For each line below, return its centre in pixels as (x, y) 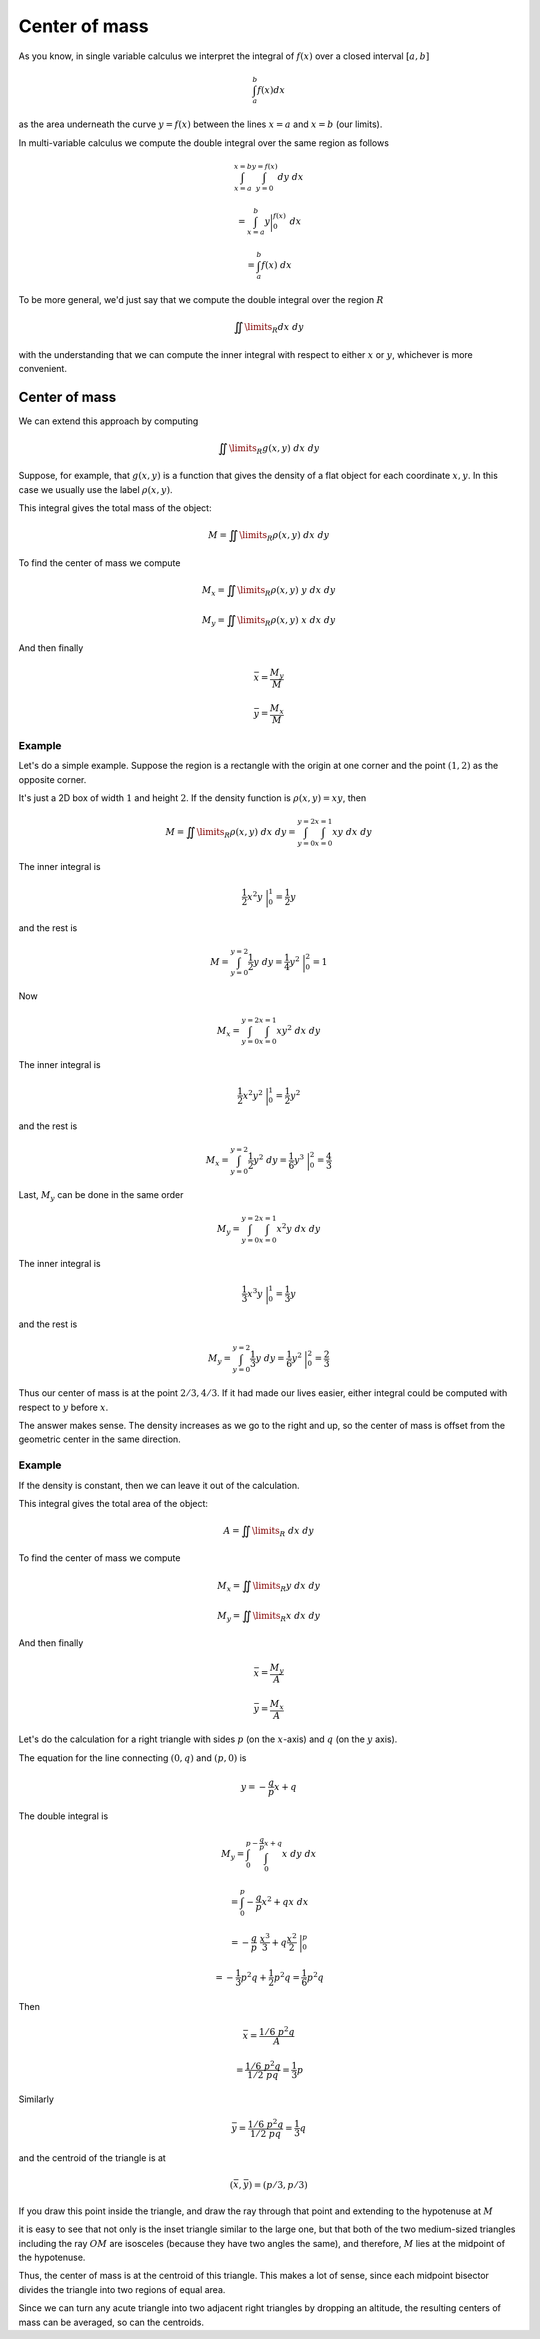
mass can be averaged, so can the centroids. (111, 2322)
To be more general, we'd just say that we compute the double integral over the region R (201, 300)
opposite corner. (52, 779)
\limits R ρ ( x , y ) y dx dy (286, 591)
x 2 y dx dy (298, 1227)
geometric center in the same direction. (100, 1439)
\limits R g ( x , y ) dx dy (274, 449)
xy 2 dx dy (298, 1029)
